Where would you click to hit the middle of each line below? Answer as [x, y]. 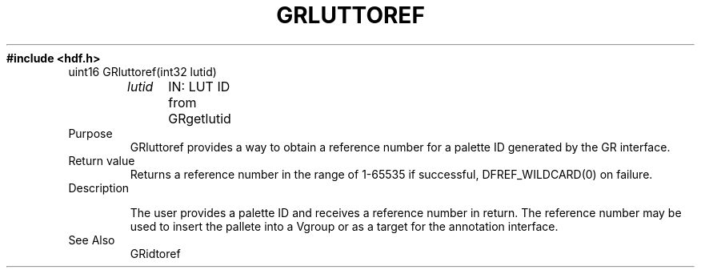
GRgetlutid [200, 118]
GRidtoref [155, 253]
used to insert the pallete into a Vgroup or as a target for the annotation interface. [344, 226]
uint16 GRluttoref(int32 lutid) [142, 71]
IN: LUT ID [199, 86]
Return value [102, 160]
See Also [92, 240]
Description [99, 187]
